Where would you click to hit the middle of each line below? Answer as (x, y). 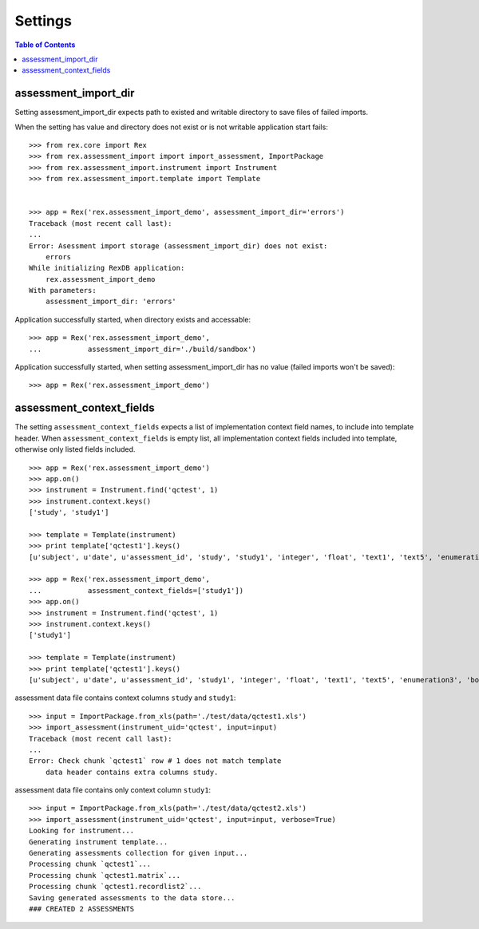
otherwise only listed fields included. (75, 449)
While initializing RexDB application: (107, 268)
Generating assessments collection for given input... (139, 853)
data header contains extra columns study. (132, 772)
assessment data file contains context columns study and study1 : (125, 698)
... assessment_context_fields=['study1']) (136, 590)
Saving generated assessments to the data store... (132, 897)
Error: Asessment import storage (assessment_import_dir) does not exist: (178, 246)
